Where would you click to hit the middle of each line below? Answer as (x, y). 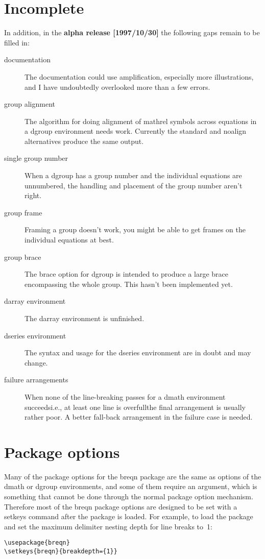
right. (33, 195)
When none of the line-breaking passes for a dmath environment (125, 396)
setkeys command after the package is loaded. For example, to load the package (129, 516)
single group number (36, 158)
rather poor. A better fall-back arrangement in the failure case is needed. (139, 417)
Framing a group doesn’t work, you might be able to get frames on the (135, 229)
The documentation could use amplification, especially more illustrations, (139, 76)
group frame (23, 212)
